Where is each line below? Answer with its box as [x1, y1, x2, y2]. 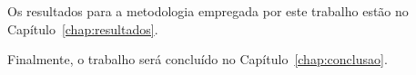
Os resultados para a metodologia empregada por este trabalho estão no [7, 2, 409, 20]
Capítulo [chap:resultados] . [7, 19, 158, 38]
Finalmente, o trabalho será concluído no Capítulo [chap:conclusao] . [7, 50, 388, 69]
